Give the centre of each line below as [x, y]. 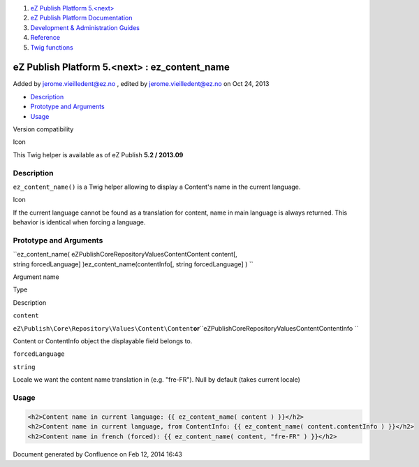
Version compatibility [43, 129]
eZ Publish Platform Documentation [81, 18]
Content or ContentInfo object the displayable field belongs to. [103, 341]
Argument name [36, 277]
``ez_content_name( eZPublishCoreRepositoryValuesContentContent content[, [125, 254]
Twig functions [52, 47]
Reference [45, 38]
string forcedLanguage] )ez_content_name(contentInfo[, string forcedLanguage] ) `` [133, 264]
